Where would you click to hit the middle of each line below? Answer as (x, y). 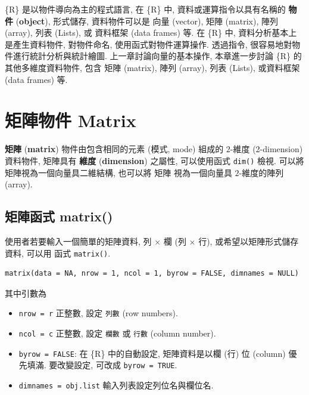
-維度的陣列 (261, 172)
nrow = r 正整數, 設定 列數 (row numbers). (98, 313)
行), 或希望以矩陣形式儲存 (249, 241)
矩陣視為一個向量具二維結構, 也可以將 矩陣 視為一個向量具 (118, 172)
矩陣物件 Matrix (71, 120)
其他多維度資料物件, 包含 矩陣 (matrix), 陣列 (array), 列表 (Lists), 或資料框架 (152, 67)
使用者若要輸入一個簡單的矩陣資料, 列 (78, 241)
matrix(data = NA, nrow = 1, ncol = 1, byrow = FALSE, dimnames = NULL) (152, 274)
